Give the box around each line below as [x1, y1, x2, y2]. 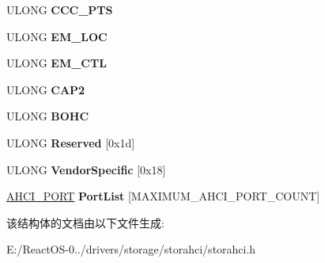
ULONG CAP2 [6, 81, 85, 97]
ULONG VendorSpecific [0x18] [6, 161, 166, 177]
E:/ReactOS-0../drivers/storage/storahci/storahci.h [6, 241, 256, 257]
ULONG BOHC [6, 108, 89, 124]
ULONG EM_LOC [6, 28, 108, 44]
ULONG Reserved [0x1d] [6, 134, 135, 151]
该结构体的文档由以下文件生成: [6, 214, 164, 231]
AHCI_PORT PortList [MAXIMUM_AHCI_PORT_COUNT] [6, 188, 320, 204]
